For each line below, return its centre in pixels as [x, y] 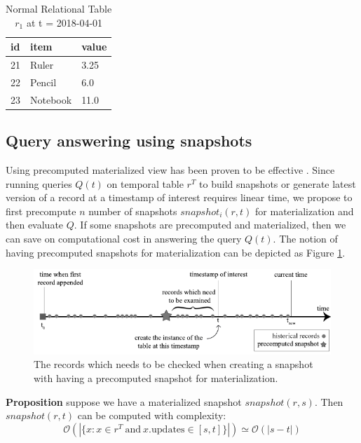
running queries [39, 183]
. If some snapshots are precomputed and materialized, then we [210, 225]
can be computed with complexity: [152, 415]
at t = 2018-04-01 [64, 22]
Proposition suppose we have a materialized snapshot [124, 401]
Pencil [43, 82]
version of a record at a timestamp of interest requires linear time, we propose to [179, 197]
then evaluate [35, 225]
